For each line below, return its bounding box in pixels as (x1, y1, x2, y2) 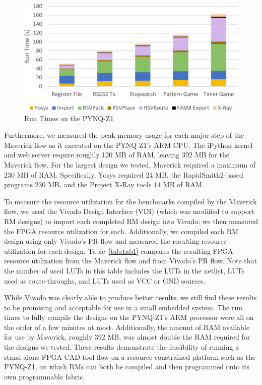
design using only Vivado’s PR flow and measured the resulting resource (4, 236, 227, 246)
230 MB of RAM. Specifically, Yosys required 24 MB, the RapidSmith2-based (4, 169, 243, 180)
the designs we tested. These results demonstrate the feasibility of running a (4, 342, 239, 352)
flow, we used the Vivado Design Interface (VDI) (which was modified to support (4, 206, 254, 216)
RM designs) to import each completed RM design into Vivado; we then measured (4, 215, 258, 226)
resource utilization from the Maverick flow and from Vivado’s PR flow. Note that (4, 255, 257, 266)
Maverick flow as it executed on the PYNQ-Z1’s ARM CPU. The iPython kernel (4, 139, 253, 150)
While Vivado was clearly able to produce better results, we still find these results (4, 292, 257, 303)
